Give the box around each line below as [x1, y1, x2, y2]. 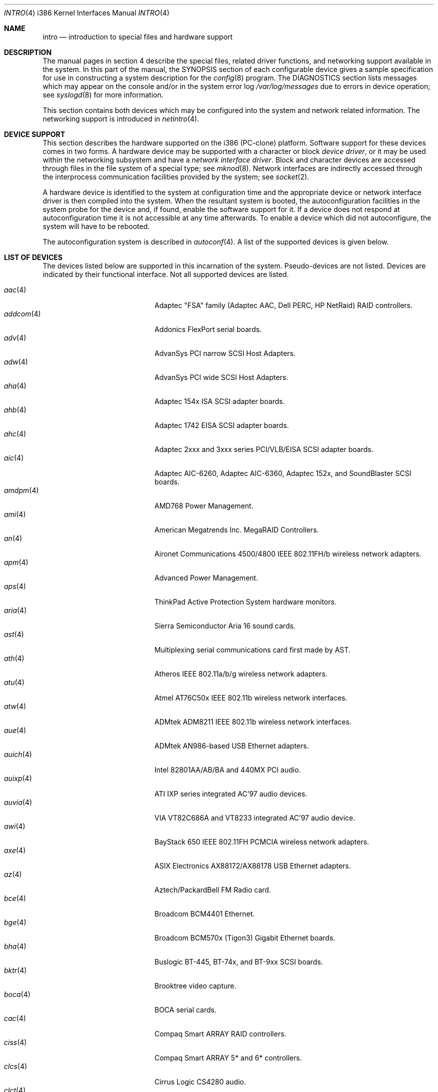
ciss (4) [4, 1038, 27, 1046]
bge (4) [4, 918, 26, 926]
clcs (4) [4, 1062, 27, 1070]
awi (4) [4, 822, 25, 830]
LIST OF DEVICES [4, 253, 62, 261]
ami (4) [4, 510, 26, 518]
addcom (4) [4, 309, 41, 318]
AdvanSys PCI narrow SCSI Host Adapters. [154, 349, 296, 357]
